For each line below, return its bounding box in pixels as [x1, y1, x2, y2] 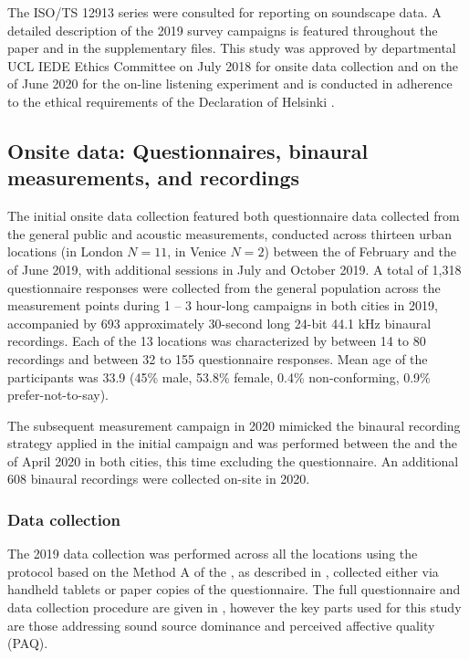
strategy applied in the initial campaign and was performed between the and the [7, 434, 458, 453]
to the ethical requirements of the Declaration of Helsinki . [7, 91, 335, 110]
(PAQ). [7, 633, 48, 653]
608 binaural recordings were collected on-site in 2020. [7, 469, 310, 488]
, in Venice [167, 242, 226, 261]
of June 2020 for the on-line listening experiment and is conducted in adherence [7, 74, 453, 93]
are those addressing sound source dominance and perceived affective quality [7, 615, 435, 634]
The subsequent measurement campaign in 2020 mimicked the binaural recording [7, 415, 461, 434]
